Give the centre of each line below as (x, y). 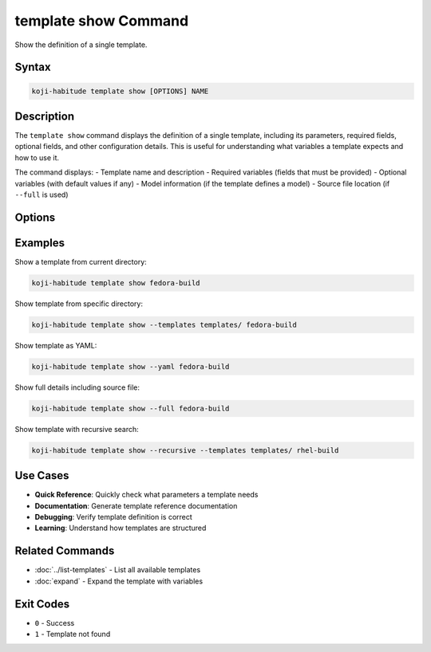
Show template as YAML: (56, 345)
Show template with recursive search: (77, 429)
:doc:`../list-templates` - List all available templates (118, 570)
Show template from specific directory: (79, 304)
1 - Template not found (73, 634)
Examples (40, 243)
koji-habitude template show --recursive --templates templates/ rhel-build (185, 450)
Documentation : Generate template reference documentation (136, 505)
